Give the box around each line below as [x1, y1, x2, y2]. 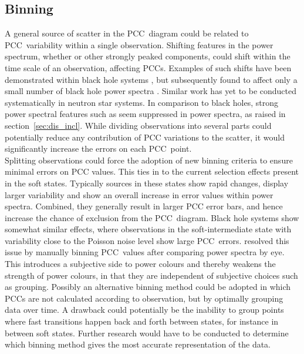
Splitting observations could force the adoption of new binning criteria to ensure [5, 153, 293, 166]
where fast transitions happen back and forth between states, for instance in [5, 315, 279, 328]
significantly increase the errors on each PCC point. [5, 142, 192, 155]
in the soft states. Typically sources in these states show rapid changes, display [5, 176, 289, 189]
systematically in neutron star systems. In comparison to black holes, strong [5, 96, 278, 108]
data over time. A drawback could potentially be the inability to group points [5, 303, 284, 316]
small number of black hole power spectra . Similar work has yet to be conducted [5, 85, 297, 97]
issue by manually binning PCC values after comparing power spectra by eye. [5, 246, 285, 258]
